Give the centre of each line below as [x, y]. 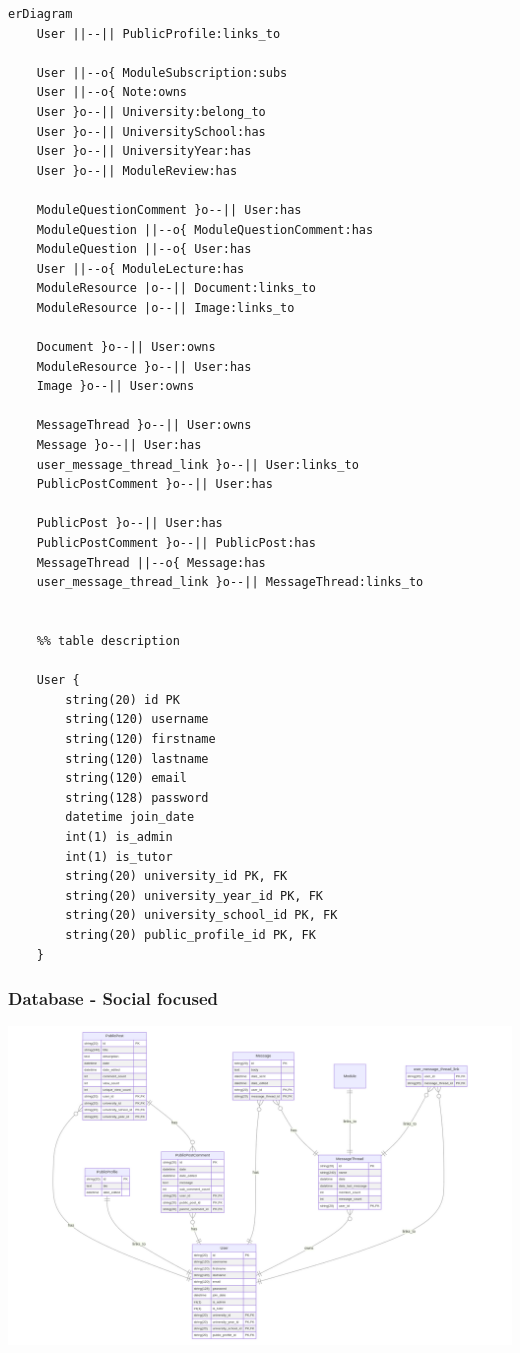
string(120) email [126, 778]
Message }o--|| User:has [119, 445]
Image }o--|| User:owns [115, 386]
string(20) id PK [122, 699]
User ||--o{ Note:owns [111, 92]
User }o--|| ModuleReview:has [137, 170]
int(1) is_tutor [119, 856]
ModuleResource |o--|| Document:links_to [176, 288]
